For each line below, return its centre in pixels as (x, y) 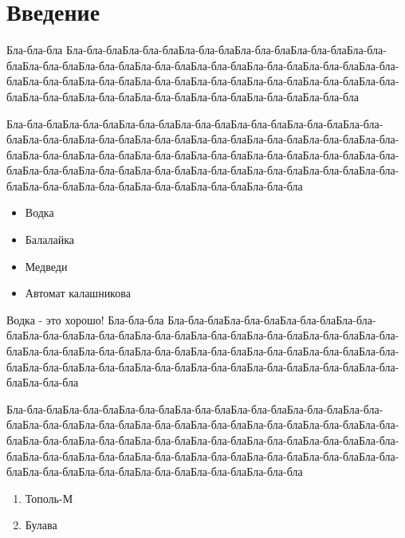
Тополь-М (49, 498)
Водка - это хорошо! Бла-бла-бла (85, 319)
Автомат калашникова (78, 293)
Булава (41, 525)
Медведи (46, 266)
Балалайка (49, 240)
